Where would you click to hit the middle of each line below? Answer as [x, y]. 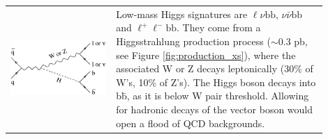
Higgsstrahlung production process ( [193, 41]
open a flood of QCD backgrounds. [191, 123]
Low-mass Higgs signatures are [182, 14]
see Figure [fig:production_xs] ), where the [206, 55]
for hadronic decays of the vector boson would [215, 109]
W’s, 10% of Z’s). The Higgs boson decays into [216, 82]
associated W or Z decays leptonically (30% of [215, 68]
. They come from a [219, 27]
